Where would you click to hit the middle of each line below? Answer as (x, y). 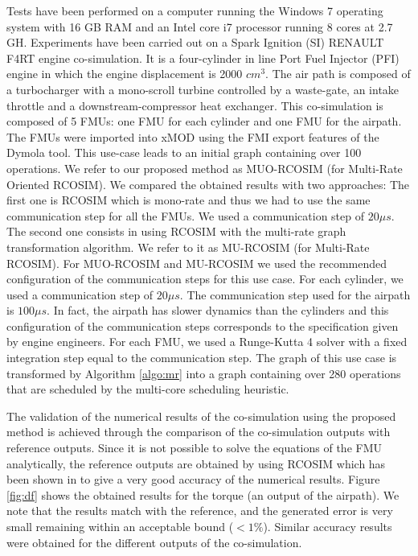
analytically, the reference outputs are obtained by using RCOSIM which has (196, 463)
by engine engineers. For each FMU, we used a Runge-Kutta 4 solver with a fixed (207, 342)
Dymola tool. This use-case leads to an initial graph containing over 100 (184, 152)
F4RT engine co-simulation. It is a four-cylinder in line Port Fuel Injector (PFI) (203, 58)
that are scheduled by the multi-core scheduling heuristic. (148, 389)
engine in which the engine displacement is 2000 (125, 74)
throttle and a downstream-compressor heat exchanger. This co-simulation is (195, 105)
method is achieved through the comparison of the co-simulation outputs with (199, 432)
